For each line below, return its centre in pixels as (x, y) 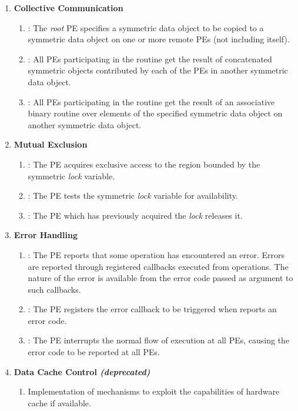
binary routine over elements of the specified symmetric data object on (155, 113)
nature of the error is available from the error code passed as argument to (160, 278)
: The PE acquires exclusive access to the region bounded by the (144, 164)
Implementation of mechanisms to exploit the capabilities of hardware (154, 391)
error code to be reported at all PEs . (94, 352)
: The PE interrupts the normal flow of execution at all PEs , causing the (159, 340)
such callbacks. (54, 289)
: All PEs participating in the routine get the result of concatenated (150, 59)
